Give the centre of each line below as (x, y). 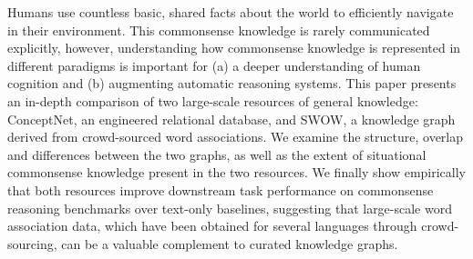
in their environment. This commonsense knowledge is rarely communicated (219, 30)
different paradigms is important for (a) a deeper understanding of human (214, 65)
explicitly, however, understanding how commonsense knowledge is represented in (234, 48)
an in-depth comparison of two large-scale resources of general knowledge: (213, 100)
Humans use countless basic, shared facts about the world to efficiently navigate (231, 12)
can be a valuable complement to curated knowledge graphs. (230, 243)
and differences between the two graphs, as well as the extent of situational (217, 154)
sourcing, (32, 243)
